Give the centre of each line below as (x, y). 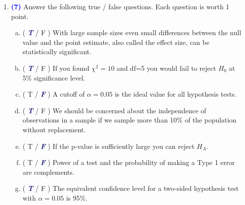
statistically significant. (57, 51)
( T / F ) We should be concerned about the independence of (114, 110)
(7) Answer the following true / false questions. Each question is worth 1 (120, 6)
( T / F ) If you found (56, 68)
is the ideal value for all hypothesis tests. (176, 94)
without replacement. (54, 129)
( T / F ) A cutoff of (54, 94)
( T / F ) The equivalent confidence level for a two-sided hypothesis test (131, 188)
